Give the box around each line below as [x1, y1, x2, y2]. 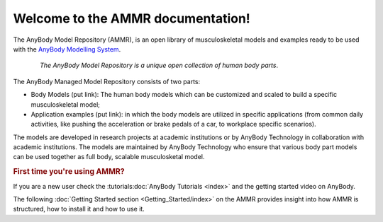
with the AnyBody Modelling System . [13, 45, 121, 53]
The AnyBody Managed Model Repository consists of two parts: [13, 77, 201, 86]
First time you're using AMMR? [13, 167, 125, 177]
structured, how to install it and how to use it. [13, 205, 145, 214]
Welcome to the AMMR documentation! [13, 11, 251, 26]
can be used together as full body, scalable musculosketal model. [13, 153, 205, 161]
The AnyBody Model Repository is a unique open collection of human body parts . [40, 61, 279, 70]
